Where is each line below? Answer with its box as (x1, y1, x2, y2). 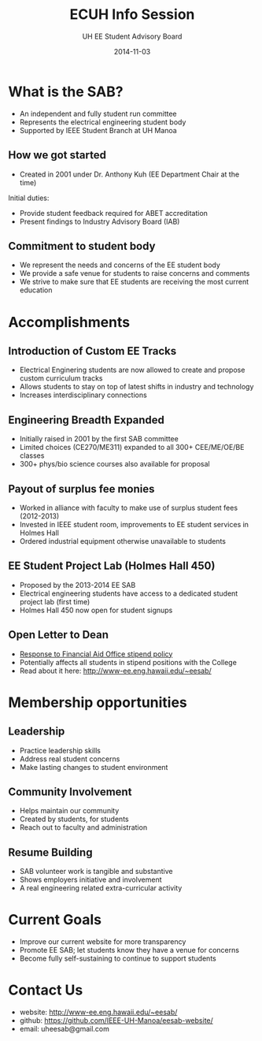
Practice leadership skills (19, 745, 101, 755)
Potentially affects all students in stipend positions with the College (19, 657, 238, 667)
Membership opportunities (8, 693, 187, 711)
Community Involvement (8, 785, 132, 798)
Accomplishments (8, 313, 131, 331)
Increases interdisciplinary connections (19, 390, 147, 400)
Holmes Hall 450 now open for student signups (19, 605, 173, 615)
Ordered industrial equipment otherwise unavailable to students (19, 536, 227, 545)
